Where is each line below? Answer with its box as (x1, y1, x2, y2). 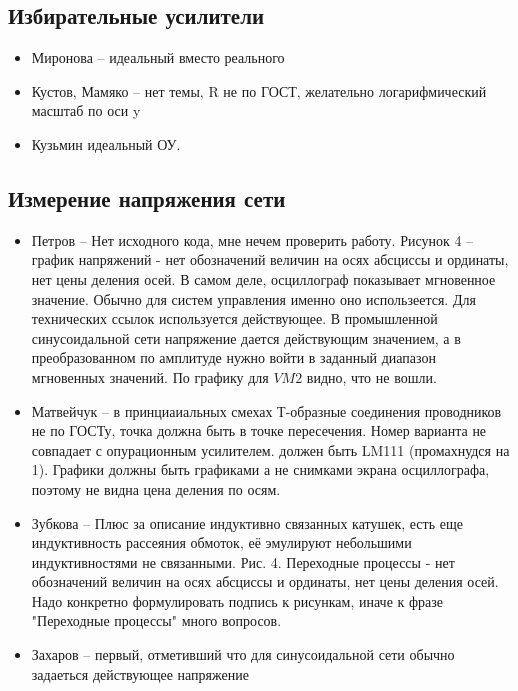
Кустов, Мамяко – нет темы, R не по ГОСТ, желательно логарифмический (31, 80, 487, 101)
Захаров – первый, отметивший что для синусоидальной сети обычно (31, 644, 455, 665)
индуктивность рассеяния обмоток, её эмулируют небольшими (31, 532, 412, 553)
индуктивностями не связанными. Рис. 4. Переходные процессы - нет (31, 551, 455, 572)
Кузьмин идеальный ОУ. (31, 133, 181, 154)
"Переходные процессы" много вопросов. (31, 610, 282, 631)
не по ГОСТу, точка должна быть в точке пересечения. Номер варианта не (31, 420, 487, 441)
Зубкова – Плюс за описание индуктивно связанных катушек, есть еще (31, 512, 463, 533)
